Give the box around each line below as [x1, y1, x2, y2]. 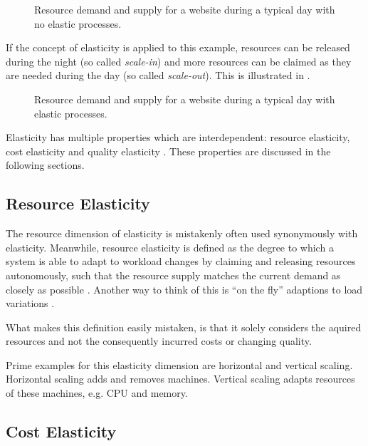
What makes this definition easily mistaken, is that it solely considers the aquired [6, 319, 362, 334]
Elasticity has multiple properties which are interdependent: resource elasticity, [6, 130, 350, 145]
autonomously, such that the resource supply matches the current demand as [6, 267, 341, 282]
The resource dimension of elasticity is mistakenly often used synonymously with [6, 226, 358, 241]
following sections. [6, 157, 85, 172]
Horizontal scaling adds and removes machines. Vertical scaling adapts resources [6, 371, 355, 386]
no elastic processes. [34, 16, 122, 31]
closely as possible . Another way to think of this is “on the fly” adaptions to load [6, 281, 363, 296]
